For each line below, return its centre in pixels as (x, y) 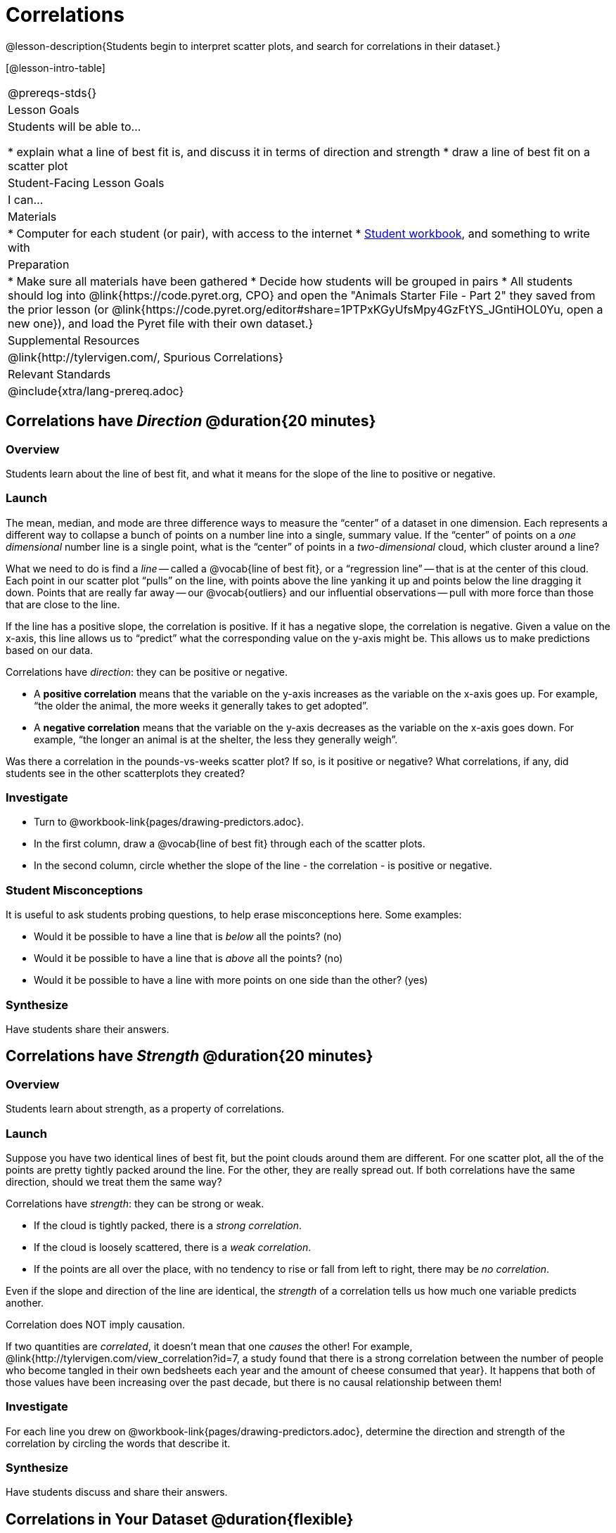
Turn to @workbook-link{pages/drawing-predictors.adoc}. (169, 822)
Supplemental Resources (74, 340)
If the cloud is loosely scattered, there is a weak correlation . (173, 1247)
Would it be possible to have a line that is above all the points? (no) (188, 958)
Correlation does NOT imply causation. (96, 1324)
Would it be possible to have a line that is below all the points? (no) (188, 937)
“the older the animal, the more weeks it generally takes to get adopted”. (201, 705)
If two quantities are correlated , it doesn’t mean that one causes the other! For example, (209, 1346)
